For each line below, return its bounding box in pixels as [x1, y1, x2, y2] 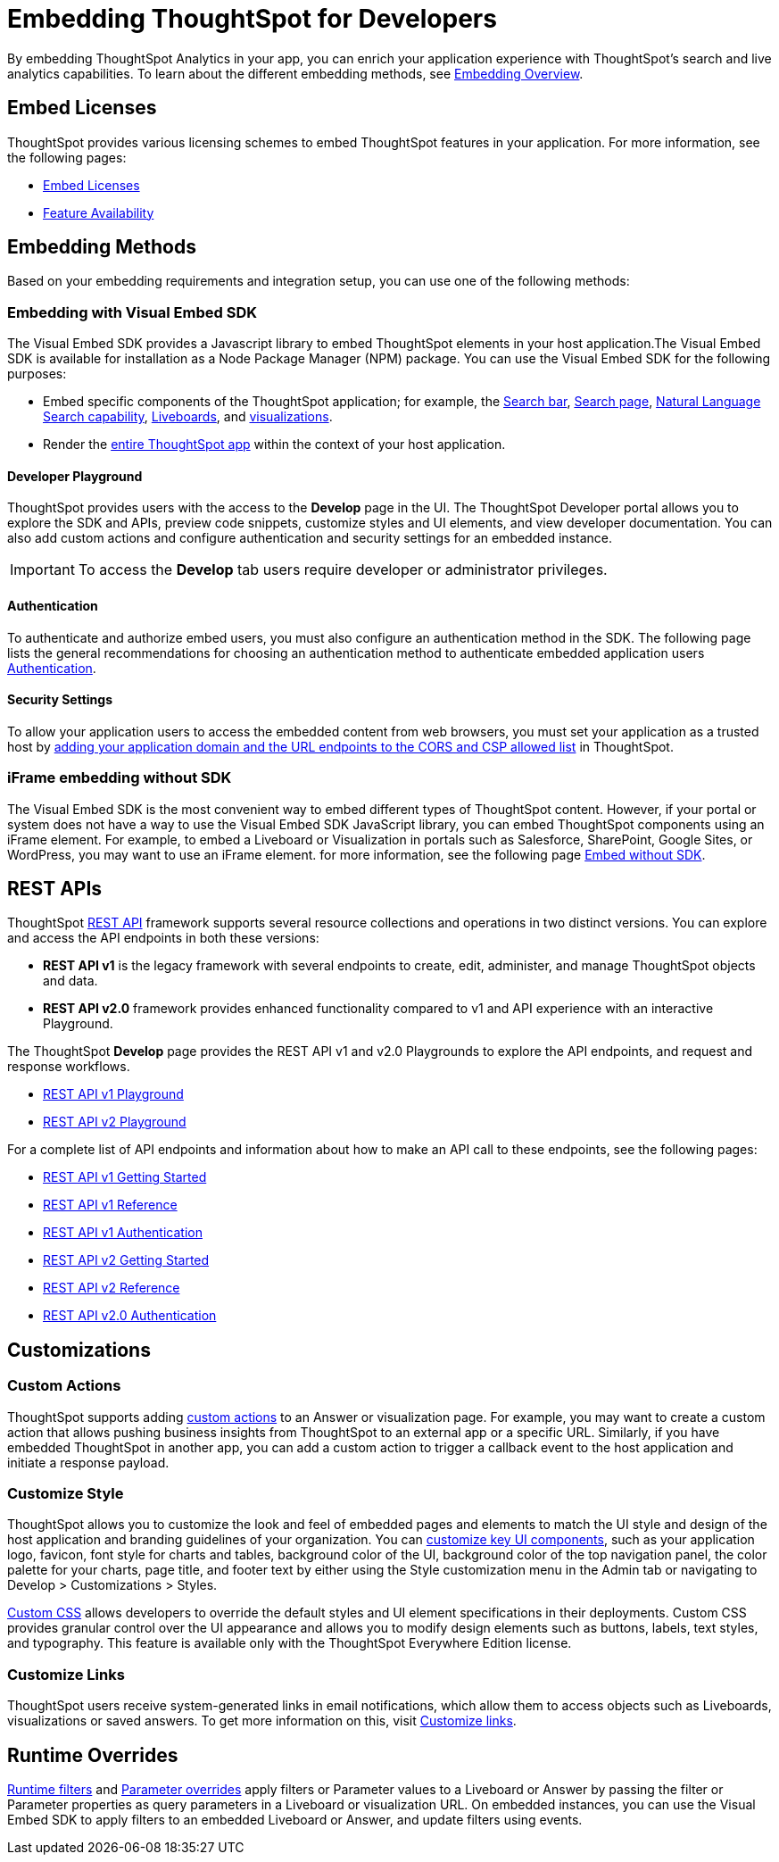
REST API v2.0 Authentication [43, 1308, 217, 1324]
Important [10, 561, 75, 579]
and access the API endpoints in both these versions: [7, 930, 319, 946]
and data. [43, 973, 98, 989]
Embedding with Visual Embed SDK [7, 303, 258, 321]
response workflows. [7, 1059, 130, 1075]
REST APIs [7, 877, 103, 901]
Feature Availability [43, 204, 154, 220]
